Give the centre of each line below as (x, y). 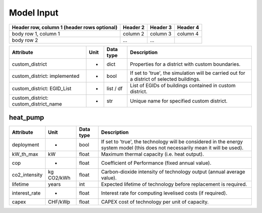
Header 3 (161, 27)
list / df (115, 89)
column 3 (161, 34)
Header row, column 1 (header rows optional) (65, 27)
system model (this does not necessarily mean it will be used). (172, 148)
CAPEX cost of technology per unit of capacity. (155, 202)
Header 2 (134, 27)
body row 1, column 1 (36, 34)
